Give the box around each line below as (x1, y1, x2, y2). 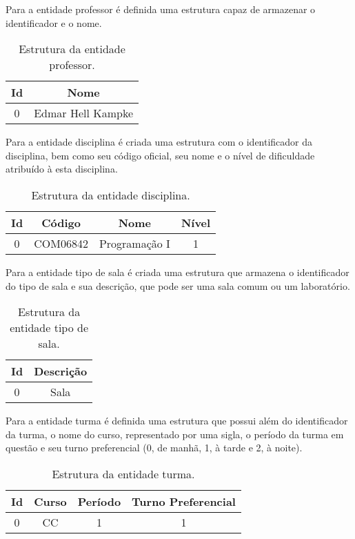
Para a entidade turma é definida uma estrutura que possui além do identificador (6, 413, 348, 428)
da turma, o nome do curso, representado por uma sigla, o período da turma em (6, 427, 344, 441)
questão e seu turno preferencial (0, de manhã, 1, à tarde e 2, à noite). (6, 440, 303, 455)
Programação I (99, 235, 170, 251)
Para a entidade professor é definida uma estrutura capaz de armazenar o (6, 2, 316, 16)
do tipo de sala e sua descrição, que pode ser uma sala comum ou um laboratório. (6, 278, 350, 293)
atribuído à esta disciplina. (6, 161, 118, 176)
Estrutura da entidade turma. (52, 465, 195, 482)
